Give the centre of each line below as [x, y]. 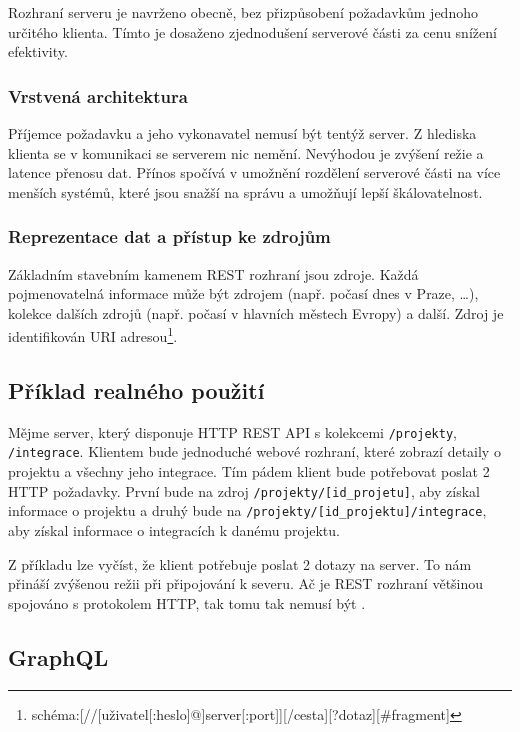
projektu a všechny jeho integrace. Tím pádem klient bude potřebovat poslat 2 [249, 471]
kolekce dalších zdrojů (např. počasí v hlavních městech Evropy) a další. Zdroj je [256, 312]
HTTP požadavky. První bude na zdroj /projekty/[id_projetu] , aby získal [244, 490]
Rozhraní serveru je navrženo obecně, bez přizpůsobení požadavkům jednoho [243, 12]
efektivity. [38, 51]
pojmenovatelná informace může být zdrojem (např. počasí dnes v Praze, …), [243, 293]
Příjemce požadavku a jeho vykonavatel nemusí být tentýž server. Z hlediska [242, 133]
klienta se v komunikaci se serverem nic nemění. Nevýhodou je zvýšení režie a [246, 152]
